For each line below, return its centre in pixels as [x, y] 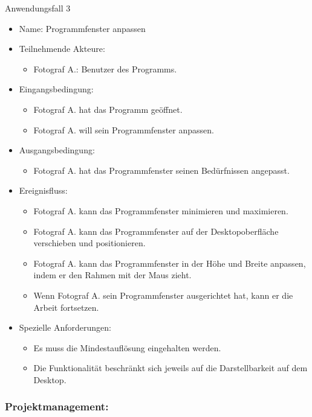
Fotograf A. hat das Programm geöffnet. [108, 109]
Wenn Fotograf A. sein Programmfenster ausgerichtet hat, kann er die [163, 295]
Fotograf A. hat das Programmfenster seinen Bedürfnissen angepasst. [161, 170]
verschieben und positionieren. [89, 243]
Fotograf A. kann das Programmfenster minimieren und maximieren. [161, 210]
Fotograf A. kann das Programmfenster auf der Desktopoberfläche [156, 231]
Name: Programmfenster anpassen [82, 28]
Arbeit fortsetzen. [66, 307]
